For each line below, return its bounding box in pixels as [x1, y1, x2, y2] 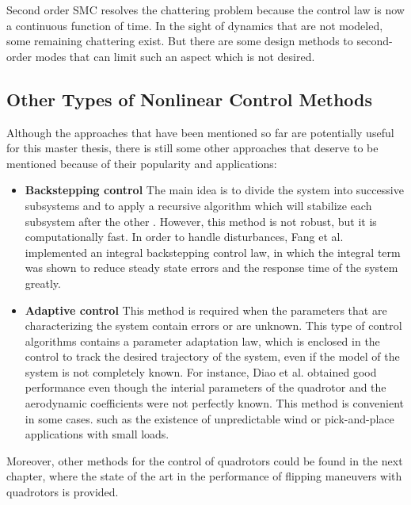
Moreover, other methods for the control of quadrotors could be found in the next [6, 452, 403, 469]
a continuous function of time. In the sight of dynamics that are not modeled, [6, 17, 383, 33]
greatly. [25, 274, 61, 291]
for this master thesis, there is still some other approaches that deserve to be [6, 140, 379, 156]
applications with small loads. [25, 426, 169, 442]
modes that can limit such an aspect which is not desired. [35, 48, 315, 64]
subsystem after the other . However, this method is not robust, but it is [25, 212, 377, 229]
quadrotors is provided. [6, 484, 119, 500]
